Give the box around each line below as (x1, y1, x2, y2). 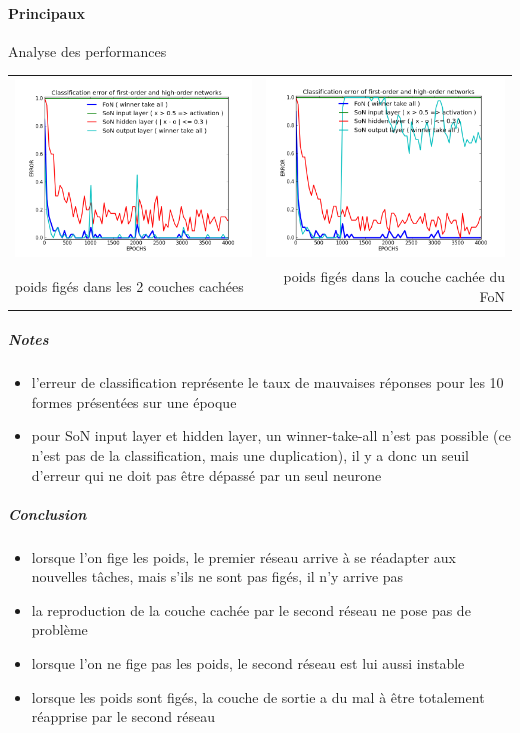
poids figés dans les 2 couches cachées (15, 275, 244, 296)
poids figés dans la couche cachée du (283, 265, 505, 286)
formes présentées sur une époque (31, 391, 237, 412)
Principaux (8, 2, 85, 23)
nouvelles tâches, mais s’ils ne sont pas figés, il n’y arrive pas (31, 566, 404, 587)
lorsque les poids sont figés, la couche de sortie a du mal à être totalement (31, 686, 485, 707)
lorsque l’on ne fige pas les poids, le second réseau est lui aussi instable (31, 653, 465, 674)
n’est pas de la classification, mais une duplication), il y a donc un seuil (31, 444, 469, 465)
